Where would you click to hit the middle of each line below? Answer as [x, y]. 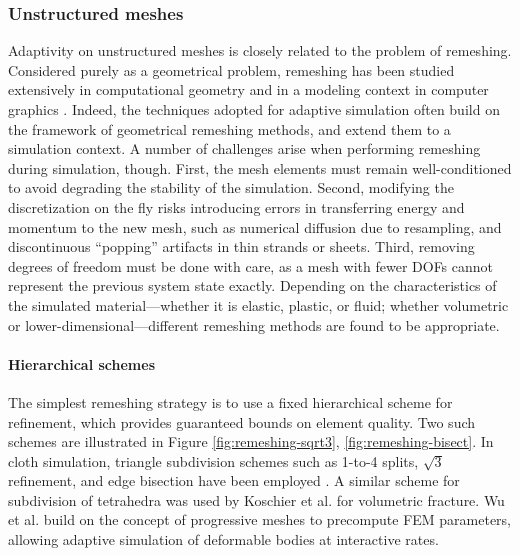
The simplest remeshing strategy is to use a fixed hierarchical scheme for [230, 401]
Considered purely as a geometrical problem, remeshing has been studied [231, 69]
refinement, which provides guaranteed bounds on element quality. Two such [242, 421]
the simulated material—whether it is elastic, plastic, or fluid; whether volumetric [258, 304]
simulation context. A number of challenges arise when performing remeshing [244, 148]
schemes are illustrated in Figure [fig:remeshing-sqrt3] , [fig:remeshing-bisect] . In [251, 441]
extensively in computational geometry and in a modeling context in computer [248, 89]
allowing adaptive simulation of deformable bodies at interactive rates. [223, 539]
